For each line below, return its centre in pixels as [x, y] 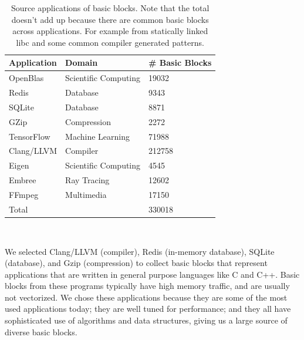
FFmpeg [24, 194]
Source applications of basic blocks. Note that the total [110, 8]
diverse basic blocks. [41, 331]
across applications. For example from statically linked [110, 31]
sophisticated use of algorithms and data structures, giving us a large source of [146, 320]
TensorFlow [30, 136]
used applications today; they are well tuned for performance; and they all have [148, 309]
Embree [23, 180]
